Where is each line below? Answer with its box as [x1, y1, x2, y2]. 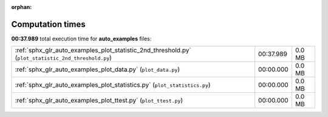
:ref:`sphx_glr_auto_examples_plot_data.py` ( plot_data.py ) [15, 65, 180, 74]
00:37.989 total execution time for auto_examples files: [11, 35, 152, 42]
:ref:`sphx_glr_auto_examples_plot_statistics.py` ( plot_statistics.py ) [15, 81, 211, 89]
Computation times [11, 19, 86, 30]
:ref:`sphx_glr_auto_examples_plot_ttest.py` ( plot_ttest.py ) [15, 96, 183, 105]
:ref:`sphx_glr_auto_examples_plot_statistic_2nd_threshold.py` [15, 46, 191, 54]
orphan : [11, 4, 32, 10]
